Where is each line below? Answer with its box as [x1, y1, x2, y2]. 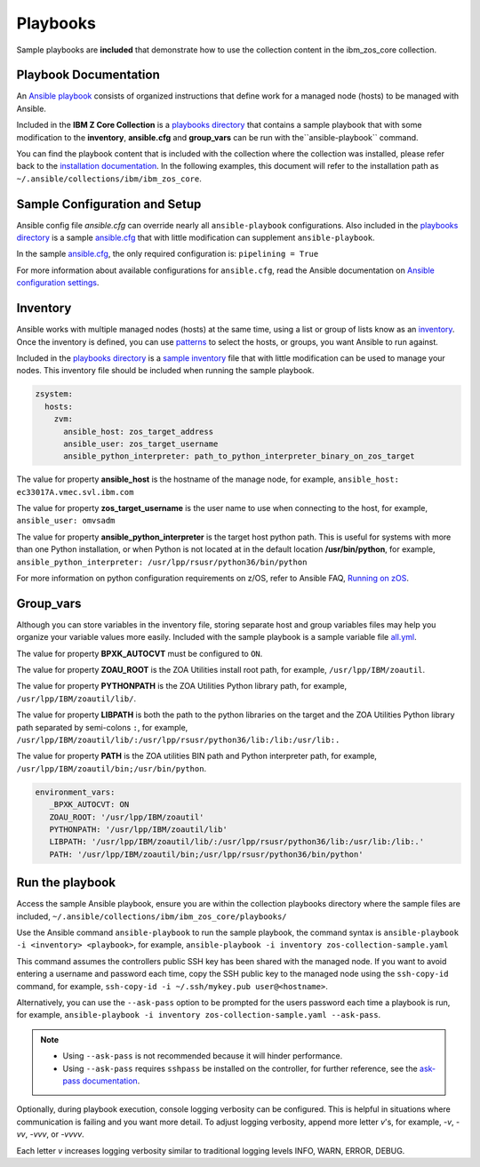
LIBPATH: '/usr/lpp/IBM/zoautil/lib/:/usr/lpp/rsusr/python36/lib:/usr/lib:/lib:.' [49, 836, 425, 847]
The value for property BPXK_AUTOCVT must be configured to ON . [16, 648, 263, 659]
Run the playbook [16, 875, 116, 891]
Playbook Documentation [16, 68, 160, 83]
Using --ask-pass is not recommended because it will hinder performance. [62, 1051, 343, 1061]
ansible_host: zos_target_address [63, 427, 213, 436]
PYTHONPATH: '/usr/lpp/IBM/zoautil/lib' [49, 824, 228, 835]
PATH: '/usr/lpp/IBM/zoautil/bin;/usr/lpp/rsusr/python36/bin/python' [49, 849, 364, 859]
